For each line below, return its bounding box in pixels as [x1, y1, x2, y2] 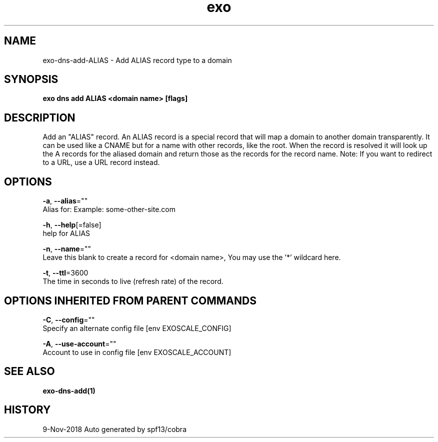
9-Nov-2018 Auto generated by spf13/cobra [42, 424, 186, 433]
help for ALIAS [42, 229, 90, 238]
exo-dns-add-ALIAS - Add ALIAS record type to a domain [42, 55, 232, 64]
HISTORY [4, 403, 51, 416]
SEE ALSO [4, 365, 55, 378]
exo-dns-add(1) [42, 386, 95, 395]
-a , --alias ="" [42, 196, 88, 205]
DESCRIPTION [4, 111, 75, 124]
